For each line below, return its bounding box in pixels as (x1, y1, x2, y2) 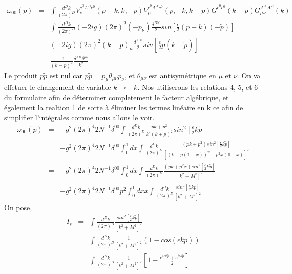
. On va (237, 70, 261, 80)
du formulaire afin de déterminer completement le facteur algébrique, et (4, 92, 229, 102)
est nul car (49, 70, 82, 80)
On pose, (4, 202, 32, 213)
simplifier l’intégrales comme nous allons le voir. (4, 112, 155, 123)
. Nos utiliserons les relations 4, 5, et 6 (137, 82, 258, 93)
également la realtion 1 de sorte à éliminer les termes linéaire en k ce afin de (4, 102, 243, 112)
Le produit (4, 70, 38, 80)
